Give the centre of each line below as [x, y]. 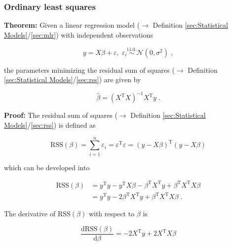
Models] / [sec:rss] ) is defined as [50, 124]
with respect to [112, 214]
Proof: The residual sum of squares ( [61, 115]
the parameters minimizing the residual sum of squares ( [89, 70]
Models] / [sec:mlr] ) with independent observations [78, 34]
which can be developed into [47, 167]
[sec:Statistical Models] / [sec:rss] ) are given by [73, 79]
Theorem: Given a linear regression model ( [72, 25]
